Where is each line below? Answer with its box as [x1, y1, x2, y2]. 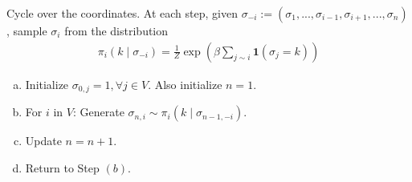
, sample [6, 22, 47, 38]
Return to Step [25, 159, 100, 176]
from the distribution [64, 22, 169, 38]
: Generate [72, 103, 124, 120]
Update [25, 132, 62, 149]
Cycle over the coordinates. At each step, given [6, 5, 238, 21]
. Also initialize [148, 75, 222, 92]
